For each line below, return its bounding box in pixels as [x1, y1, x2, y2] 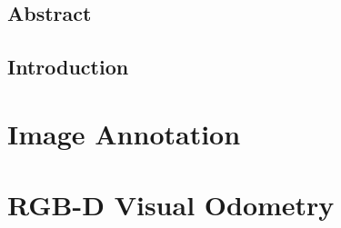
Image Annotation [7, 114, 241, 152]
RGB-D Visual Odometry [7, 186, 335, 223]
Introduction [7, 53, 129, 81]
